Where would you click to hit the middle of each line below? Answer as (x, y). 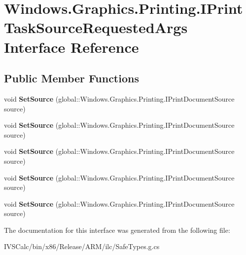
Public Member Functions (71, 78)
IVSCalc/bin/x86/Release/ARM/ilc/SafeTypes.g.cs (82, 246)
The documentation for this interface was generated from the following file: (117, 230)
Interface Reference (71, 47)
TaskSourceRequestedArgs (96, 27)
